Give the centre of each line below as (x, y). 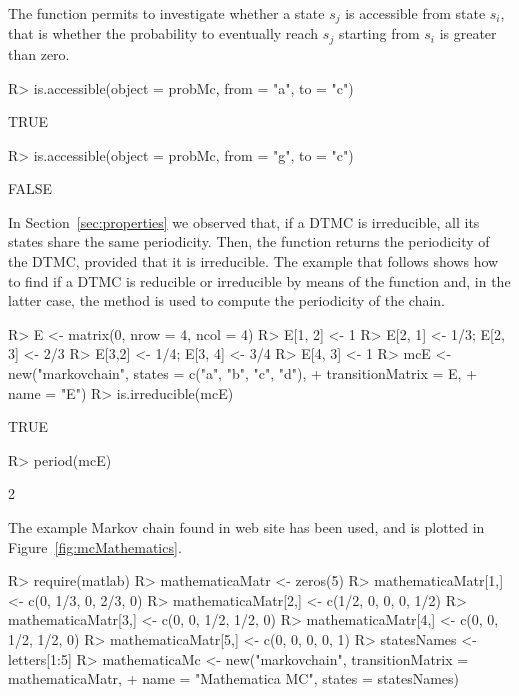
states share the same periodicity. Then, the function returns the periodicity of (249, 241)
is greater (468, 33)
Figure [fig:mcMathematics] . (95, 546)
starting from (379, 33)
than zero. (39, 53)
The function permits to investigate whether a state (166, 13)
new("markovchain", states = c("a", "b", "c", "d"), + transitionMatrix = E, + (243, 373)
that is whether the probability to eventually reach (163, 33)
